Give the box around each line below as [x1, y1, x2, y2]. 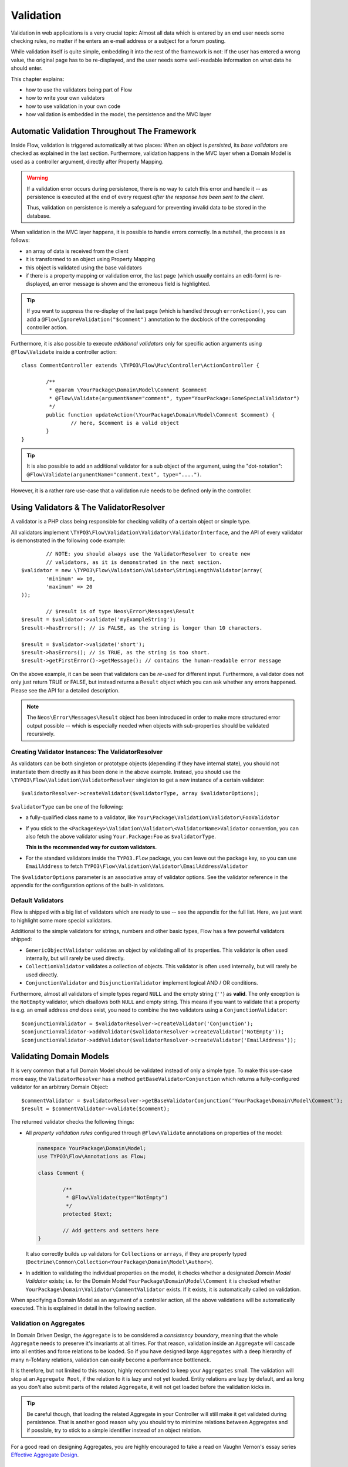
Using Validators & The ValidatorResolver [11, 502, 165, 513]
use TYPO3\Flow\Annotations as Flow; [38, 1153, 147, 1160]
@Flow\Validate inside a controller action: [11, 348, 117, 355]
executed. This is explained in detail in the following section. [11, 1304, 157, 1311]
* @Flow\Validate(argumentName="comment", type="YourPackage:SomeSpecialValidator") [49, 395, 300, 401]
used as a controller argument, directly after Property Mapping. [11, 158, 164, 165]
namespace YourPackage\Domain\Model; [38, 1145, 147, 1151]
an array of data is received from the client [25, 247, 129, 255]
